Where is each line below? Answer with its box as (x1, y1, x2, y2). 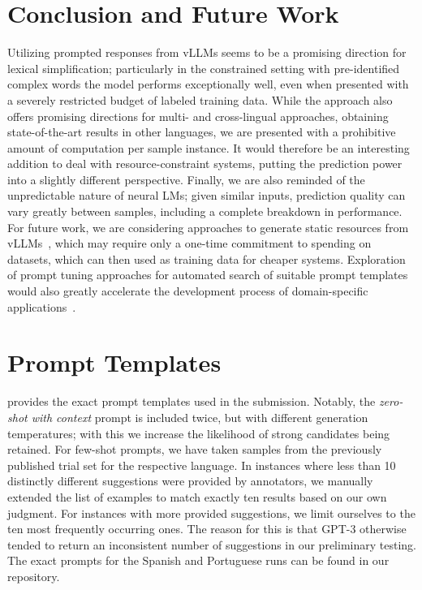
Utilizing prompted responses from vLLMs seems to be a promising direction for (7, 44, 407, 61)
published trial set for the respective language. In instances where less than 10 (7, 456, 396, 473)
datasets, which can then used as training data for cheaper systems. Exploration (7, 250, 406, 267)
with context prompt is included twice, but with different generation (31, 408, 368, 425)
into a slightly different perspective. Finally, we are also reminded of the (7, 170, 365, 187)
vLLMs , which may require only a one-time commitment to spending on (7, 235, 372, 252)
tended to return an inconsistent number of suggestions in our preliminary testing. (7, 536, 416, 553)
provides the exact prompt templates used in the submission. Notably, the (7, 393, 376, 410)
